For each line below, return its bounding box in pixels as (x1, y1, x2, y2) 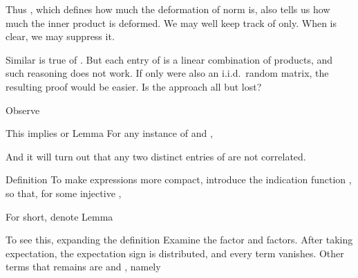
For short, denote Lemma (6, 209, 113, 223)
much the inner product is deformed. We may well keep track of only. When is (6, 15, 337, 30)
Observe (6, 102, 40, 117)
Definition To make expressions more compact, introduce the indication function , (6, 172, 352, 187)
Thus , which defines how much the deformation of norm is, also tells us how (6, 2, 330, 16)
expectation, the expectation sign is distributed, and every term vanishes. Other (6, 245, 344, 260)
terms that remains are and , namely (6, 259, 161, 274)
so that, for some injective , (6, 185, 122, 200)
